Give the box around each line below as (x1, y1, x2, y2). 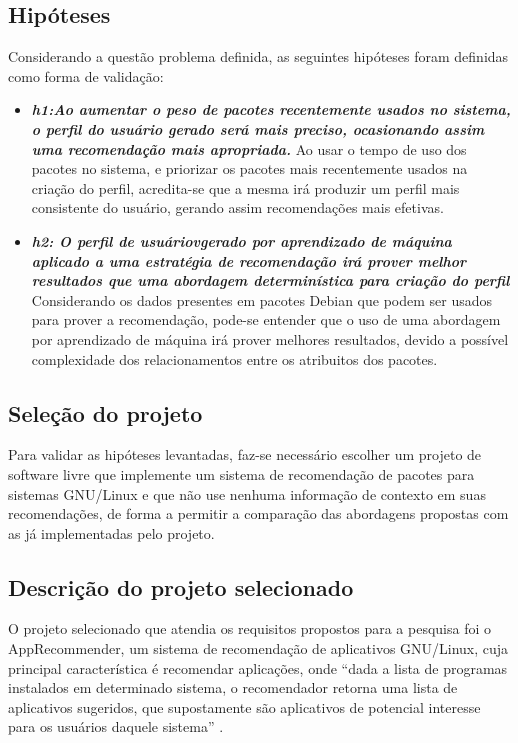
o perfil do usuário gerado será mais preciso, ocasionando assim (31, 118, 485, 139)
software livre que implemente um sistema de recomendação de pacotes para (8, 463, 475, 484)
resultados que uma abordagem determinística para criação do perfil (31, 270, 510, 291)
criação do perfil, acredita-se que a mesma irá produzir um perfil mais (31, 177, 460, 198)
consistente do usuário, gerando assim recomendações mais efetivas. (31, 197, 444, 218)
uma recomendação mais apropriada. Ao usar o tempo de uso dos (31, 138, 467, 159)
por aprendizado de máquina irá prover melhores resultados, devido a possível (31, 328, 509, 349)
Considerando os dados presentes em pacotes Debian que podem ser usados (31, 289, 493, 310)
